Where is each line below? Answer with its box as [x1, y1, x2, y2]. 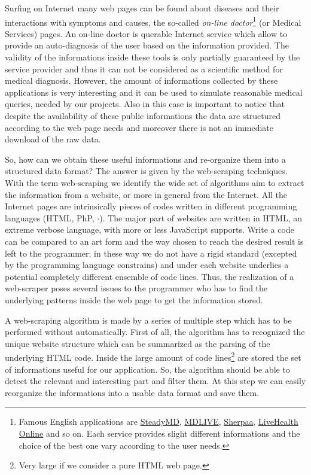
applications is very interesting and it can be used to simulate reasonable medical [5, 86, 303, 98]
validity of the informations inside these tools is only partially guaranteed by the [5, 51, 300, 63]
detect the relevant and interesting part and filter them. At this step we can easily [5, 374, 306, 387]
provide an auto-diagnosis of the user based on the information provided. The [5, 39, 289, 51]
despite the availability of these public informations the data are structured [5, 109, 280, 121]
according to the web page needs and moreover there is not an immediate [5, 121, 274, 133]
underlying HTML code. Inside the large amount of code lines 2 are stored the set [5, 349, 301, 363]
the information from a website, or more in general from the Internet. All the [5, 188, 288, 200]
